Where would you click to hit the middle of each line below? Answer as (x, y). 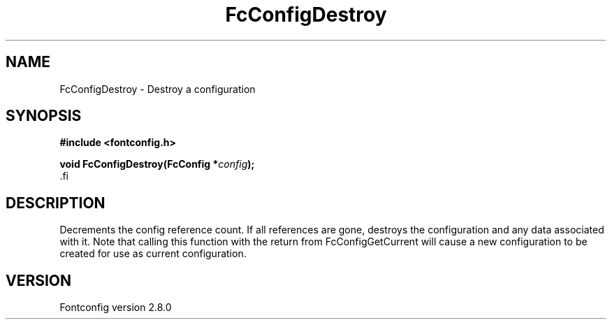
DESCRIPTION (56, 203)
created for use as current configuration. (153, 254)
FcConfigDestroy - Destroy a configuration (158, 89)
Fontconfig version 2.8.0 (116, 308)
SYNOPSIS (44, 116)
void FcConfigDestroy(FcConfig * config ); (157, 164)
